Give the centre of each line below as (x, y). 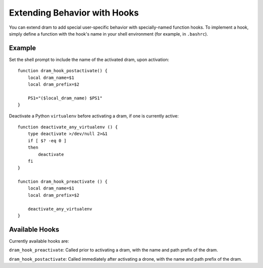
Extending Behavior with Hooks (74, 13)
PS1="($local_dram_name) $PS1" (65, 98)
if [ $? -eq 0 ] (47, 141)
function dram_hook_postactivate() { (63, 71)
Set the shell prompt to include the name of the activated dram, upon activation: (89, 59)
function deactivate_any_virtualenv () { (68, 127)
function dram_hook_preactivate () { (63, 182)
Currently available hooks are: (39, 241)
